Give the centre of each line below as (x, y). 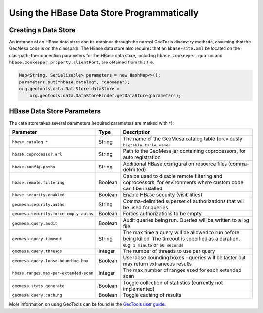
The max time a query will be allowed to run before (181, 233)
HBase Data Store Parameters (55, 111)
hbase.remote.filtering (38, 182)
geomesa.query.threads (37, 251)
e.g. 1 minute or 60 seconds (153, 245)
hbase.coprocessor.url (37, 154)
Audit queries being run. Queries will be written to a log (186, 220)
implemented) (139, 289)
